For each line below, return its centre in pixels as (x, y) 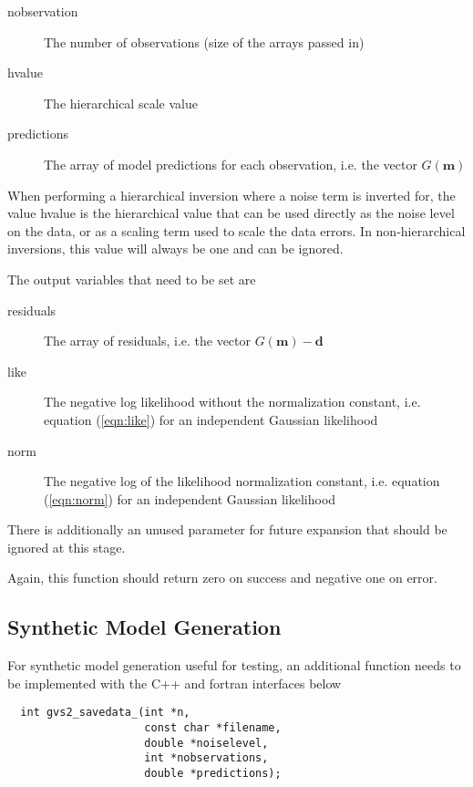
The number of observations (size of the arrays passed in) (204, 41)
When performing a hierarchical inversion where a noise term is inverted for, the (231, 195)
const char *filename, (213, 728)
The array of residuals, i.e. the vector (148, 341)
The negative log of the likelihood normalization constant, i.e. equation (242, 481)
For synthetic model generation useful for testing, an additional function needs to (234, 665)
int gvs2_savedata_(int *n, (105, 713)
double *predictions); (213, 774)
